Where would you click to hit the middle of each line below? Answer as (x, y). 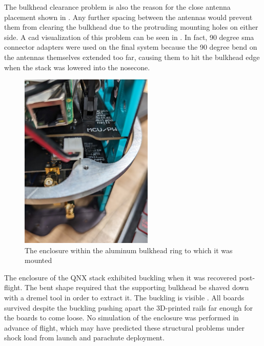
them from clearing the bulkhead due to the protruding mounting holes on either (131, 27)
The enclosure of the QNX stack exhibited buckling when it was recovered (120, 277)
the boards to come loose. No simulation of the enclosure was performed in (121, 318)
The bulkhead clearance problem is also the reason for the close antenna (117, 7)
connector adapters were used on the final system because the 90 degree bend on (131, 47)
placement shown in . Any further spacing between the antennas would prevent (128, 17)
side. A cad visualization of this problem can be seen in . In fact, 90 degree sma (129, 37)
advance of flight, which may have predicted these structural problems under (125, 327)
